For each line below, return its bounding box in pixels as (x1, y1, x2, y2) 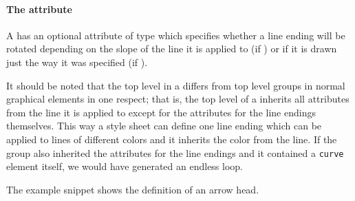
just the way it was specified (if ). (6, 54, 148, 69)
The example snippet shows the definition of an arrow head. (6, 182, 259, 196)
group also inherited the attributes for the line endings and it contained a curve (6, 145, 344, 160)
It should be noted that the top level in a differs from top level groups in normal (6, 78, 345, 92)
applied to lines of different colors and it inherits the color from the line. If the (6, 131, 337, 146)
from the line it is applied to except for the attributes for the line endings (6, 105, 316, 119)
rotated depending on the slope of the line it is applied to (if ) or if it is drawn (6, 41, 337, 56)
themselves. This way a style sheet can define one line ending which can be (6, 118, 322, 133)
